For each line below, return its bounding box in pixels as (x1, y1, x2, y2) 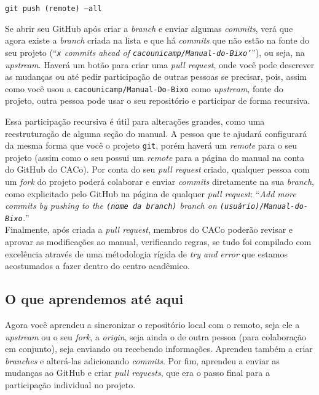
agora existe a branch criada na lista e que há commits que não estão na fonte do (5, 34, 310, 47)
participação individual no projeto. (5, 378, 136, 391)
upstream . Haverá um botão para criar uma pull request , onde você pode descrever (5, 58, 315, 71)
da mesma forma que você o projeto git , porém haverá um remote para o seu (5, 139, 297, 152)
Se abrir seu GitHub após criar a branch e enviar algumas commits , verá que (5, 22, 293, 34)
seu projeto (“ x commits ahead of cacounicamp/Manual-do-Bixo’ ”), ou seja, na (5, 45, 305, 58)
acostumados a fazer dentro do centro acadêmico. (5, 259, 190, 272)
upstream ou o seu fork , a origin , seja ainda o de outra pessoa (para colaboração (5, 330, 307, 343)
